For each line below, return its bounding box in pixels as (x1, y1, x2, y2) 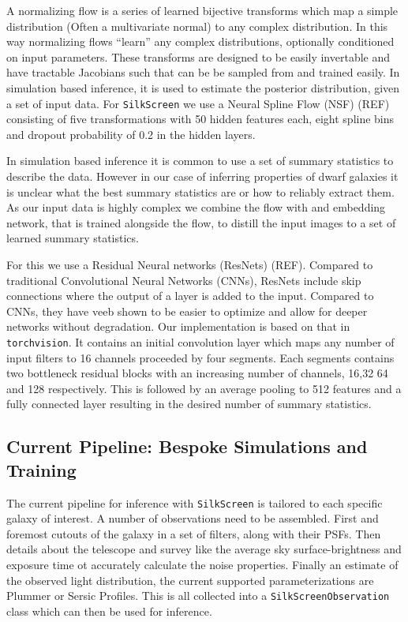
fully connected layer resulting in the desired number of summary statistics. (6, 395, 372, 412)
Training (6, 457, 77, 481)
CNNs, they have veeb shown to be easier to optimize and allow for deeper (6, 302, 368, 319)
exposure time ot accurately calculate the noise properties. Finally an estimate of (6, 556, 399, 572)
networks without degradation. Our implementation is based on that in (6, 318, 350, 335)
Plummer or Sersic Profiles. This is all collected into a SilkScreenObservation (6, 587, 390, 604)
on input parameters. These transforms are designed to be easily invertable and (6, 48, 391, 65)
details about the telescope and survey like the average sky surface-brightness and (6, 541, 402, 557)
